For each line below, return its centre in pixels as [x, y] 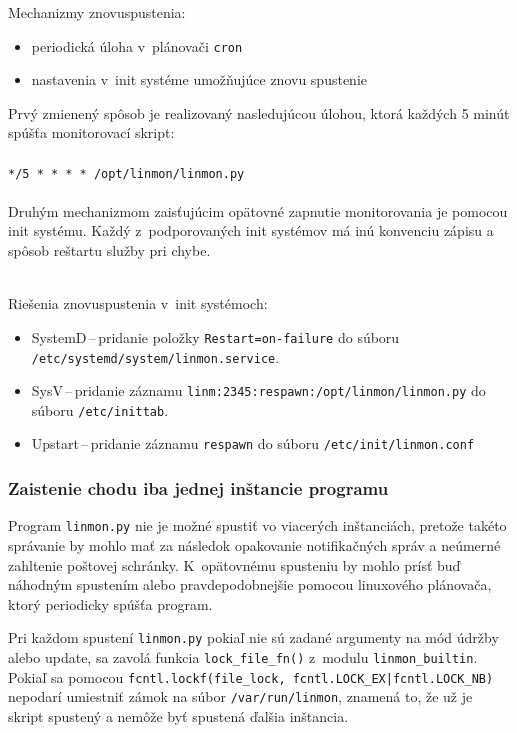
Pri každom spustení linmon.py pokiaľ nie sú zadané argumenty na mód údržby [253, 637]
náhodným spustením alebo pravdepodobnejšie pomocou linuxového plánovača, [250, 584]
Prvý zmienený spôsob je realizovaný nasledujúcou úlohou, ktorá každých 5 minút [259, 112]
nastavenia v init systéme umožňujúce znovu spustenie [199, 79]
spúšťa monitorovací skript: [91, 132]
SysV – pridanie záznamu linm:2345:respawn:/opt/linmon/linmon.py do [258, 390]
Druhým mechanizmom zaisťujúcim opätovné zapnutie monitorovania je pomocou [258, 210]
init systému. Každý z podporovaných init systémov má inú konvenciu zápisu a [251, 230]
